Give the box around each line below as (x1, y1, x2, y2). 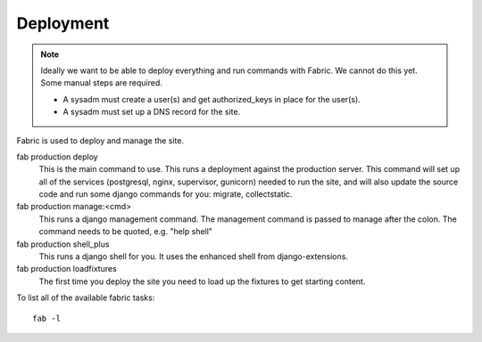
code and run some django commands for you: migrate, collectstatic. (38, 189, 293, 199)
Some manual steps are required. (40, 77, 162, 88)
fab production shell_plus (16, 239, 110, 249)
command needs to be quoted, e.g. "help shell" (38, 226, 213, 237)
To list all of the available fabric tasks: (16, 292, 155, 303)
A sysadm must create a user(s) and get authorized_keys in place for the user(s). (62, 94, 361, 104)
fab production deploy (16, 151, 98, 162)
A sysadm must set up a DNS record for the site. (62, 107, 241, 118)
